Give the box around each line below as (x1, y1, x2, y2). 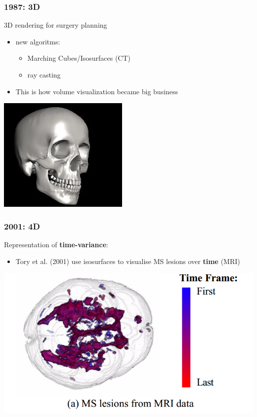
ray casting (27, 70, 61, 79)
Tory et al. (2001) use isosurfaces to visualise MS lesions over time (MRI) (15, 256, 240, 266)
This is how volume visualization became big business (15, 86, 178, 96)
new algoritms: (15, 36, 60, 46)
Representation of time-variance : (4, 239, 108, 249)
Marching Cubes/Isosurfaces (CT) (27, 53, 131, 63)
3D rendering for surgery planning (4, 20, 107, 30)
